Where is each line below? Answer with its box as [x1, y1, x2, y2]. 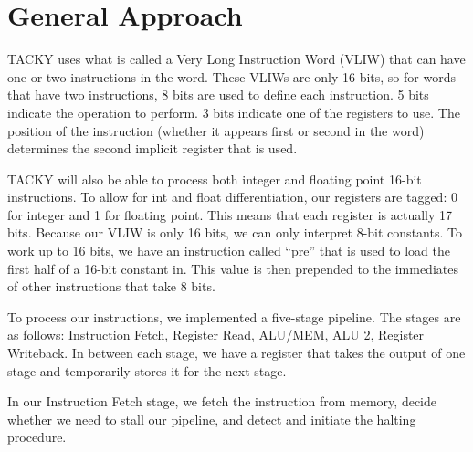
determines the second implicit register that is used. [7, 139, 298, 158]
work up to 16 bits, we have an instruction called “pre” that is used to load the [7, 241, 450, 260]
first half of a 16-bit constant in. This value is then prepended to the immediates [7, 258, 458, 278]
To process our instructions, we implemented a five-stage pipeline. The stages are [7, 307, 461, 326]
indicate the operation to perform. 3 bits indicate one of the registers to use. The [7, 102, 460, 121]
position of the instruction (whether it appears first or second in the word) [7, 121, 425, 140]
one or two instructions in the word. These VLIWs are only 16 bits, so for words [7, 67, 456, 86]
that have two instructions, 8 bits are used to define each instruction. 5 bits [7, 85, 429, 104]
